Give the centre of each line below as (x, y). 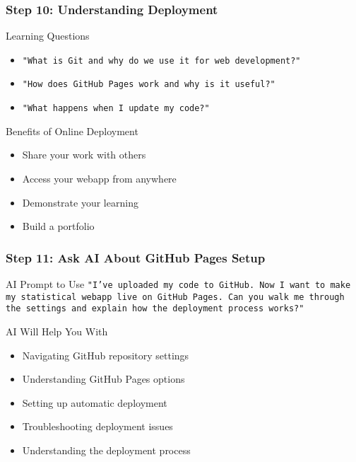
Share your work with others (84, 155)
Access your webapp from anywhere (99, 178)
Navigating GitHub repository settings (106, 355)
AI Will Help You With (57, 331)
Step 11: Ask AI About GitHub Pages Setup (136, 257)
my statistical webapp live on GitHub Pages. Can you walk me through (175, 297)
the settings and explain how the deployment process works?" (155, 309)
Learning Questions (48, 36)
